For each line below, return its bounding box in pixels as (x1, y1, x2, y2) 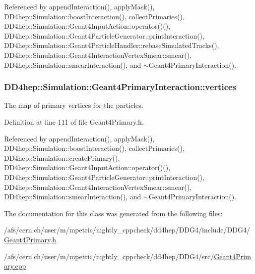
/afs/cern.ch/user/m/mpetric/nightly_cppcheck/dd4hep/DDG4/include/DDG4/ (4, 225, 250, 235)
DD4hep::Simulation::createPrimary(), (4, 152, 120, 163)
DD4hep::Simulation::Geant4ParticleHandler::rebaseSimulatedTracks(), (4, 40, 219, 50)
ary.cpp (4, 261, 26, 271)
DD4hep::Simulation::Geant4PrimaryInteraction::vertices (4, 81, 237, 93)
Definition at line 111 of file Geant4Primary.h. (4, 116, 144, 127)
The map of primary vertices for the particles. (4, 100, 143, 110)
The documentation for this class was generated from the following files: (4, 208, 223, 218)
